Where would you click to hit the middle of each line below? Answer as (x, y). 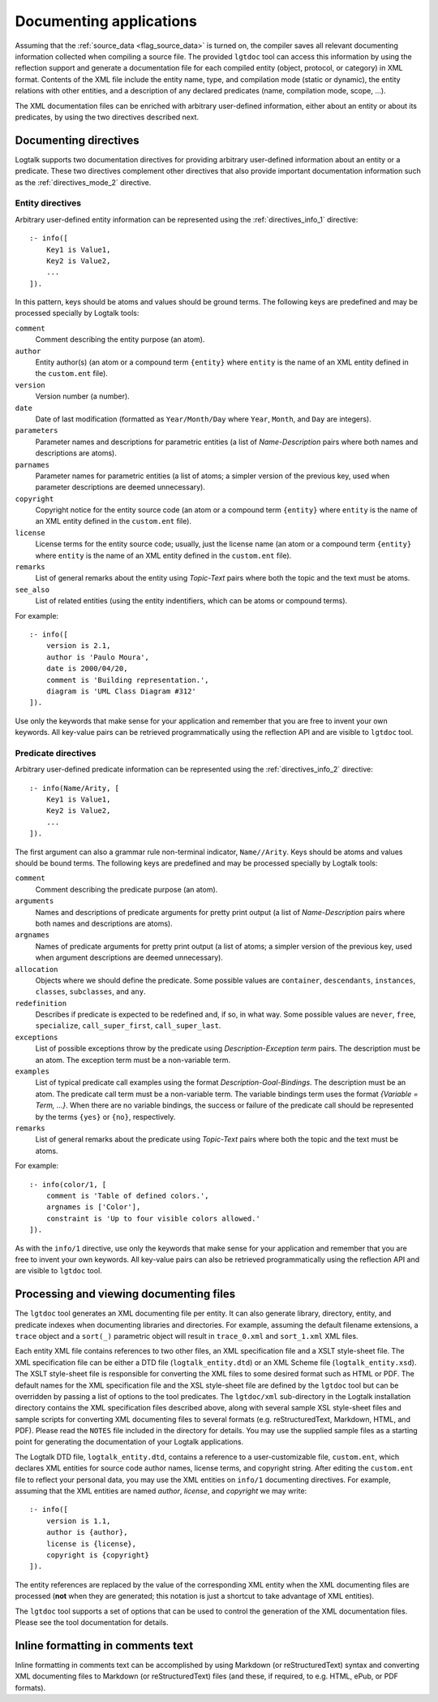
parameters (36, 431)
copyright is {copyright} (98, 1555)
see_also (32, 590)
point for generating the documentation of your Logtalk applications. (129, 1442)
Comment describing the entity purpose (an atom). (120, 339)
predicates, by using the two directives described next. (107, 117)
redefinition (41, 1003)
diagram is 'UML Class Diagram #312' (121, 691)
